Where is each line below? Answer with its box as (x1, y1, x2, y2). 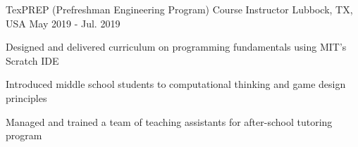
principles (6, 90, 47, 105)
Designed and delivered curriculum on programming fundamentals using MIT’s (6, 39, 347, 54)
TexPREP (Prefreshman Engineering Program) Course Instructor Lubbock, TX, (6, 2, 353, 16)
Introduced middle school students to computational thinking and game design (6, 77, 346, 91)
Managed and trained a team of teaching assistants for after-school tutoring (6, 114, 333, 129)
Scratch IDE (6, 53, 59, 68)
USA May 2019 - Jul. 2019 (6, 15, 121, 30)
